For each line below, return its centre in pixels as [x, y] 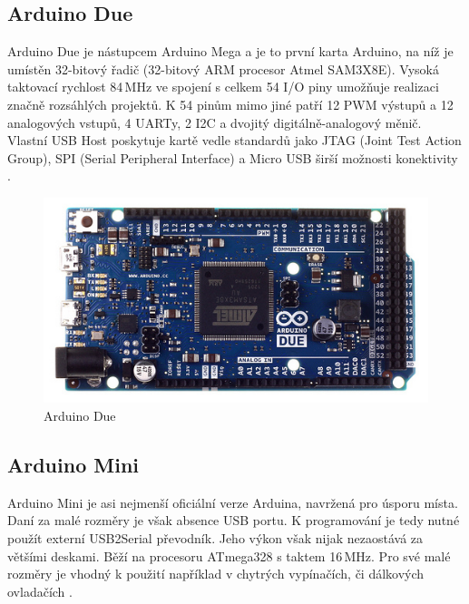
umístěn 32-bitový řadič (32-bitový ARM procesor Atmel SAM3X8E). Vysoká [223, 68]
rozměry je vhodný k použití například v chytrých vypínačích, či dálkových [216, 574]
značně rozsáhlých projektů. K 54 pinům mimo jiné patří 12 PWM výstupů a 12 [230, 104]
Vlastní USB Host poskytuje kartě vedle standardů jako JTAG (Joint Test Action [234, 140]
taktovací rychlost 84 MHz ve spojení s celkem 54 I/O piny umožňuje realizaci [223, 87]
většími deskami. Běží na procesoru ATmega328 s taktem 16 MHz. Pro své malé [229, 555]
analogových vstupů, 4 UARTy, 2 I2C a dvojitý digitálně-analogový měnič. [215, 122]
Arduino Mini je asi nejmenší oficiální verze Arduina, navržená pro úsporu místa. [233, 502]
